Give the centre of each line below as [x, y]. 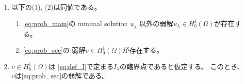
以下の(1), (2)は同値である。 [56, 7]
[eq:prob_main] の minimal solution [75, 23]
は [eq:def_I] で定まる [81, 66]
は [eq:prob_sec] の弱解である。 [62, 76]
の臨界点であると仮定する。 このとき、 [182, 66]
